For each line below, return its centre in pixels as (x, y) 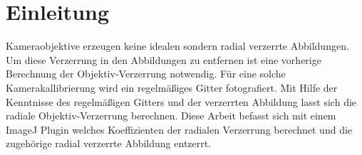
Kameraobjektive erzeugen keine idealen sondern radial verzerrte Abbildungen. (177, 46)
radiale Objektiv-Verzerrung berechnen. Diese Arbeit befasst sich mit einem (171, 116)
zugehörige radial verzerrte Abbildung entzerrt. (109, 143)
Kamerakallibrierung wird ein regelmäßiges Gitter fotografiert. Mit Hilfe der (172, 87)
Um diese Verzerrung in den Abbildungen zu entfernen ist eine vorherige (164, 59)
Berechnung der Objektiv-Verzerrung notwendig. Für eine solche (146, 74)
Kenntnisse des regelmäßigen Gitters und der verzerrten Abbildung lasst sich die (181, 101)
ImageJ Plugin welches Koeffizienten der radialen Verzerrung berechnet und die (179, 129)
